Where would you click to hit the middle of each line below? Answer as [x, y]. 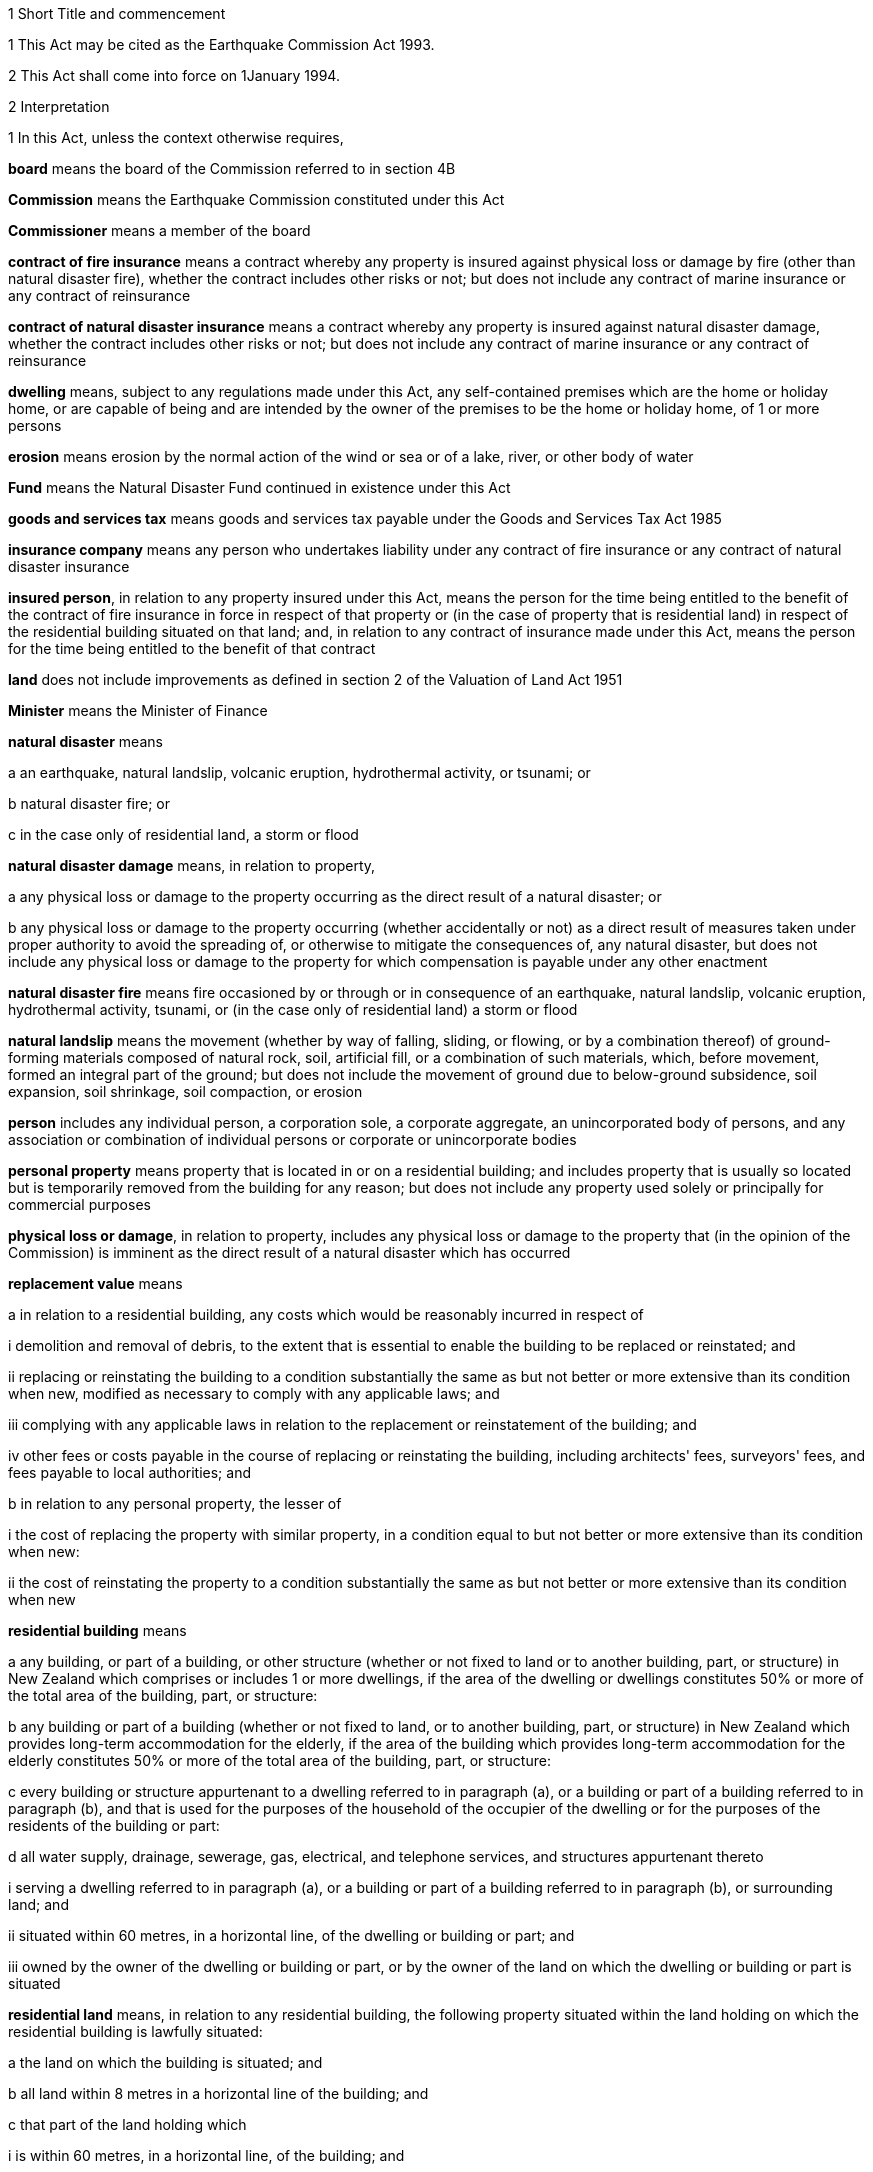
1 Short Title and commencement [117, 13]
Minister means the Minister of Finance [138, 710]
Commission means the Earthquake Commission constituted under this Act [256, 199]
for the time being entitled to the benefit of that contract [192, 648]
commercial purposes [79, 1204]
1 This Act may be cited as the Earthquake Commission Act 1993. [221, 44]
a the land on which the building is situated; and [165, 2062]
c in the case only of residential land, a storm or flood [183, 834]
